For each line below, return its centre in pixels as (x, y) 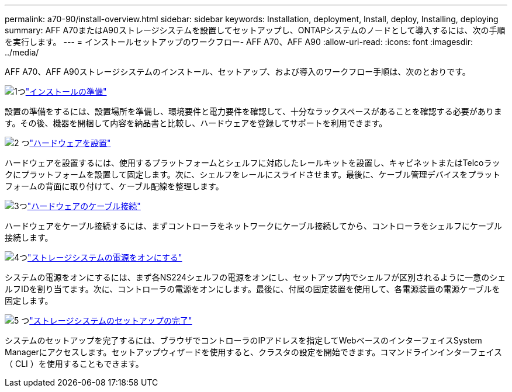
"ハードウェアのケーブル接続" (84, 206)
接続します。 (29, 237)
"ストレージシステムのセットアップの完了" (111, 320)
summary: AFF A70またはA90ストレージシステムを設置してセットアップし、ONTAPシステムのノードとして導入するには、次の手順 (255, 30)
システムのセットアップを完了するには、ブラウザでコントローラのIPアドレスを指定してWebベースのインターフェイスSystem (243, 340)
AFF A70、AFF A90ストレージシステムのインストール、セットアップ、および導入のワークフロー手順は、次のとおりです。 (238, 72)
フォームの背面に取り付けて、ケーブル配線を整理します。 (114, 186)
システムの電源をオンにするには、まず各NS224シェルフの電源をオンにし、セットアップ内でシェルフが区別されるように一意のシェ (255, 277)
